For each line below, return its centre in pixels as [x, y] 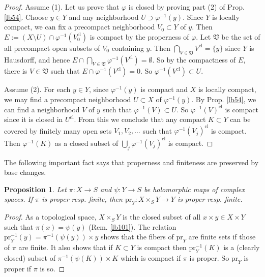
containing [128, 48]
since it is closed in [34, 119]
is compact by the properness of [139, 36]
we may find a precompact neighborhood [68, 99]
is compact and [164, 89]
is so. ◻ [52, 268]
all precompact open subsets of [52, 48]
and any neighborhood [104, 17]
